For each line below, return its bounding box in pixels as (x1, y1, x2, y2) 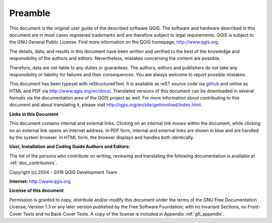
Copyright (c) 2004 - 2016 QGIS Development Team (9, 169, 117, 175)
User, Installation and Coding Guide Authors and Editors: (9, 144, 130, 150)
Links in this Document (9, 111, 58, 117)
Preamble (9, 8, 50, 19)
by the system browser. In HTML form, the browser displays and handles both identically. (9, 135, 194, 141)
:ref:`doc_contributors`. (9, 160, 57, 166)
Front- (247, 204, 260, 210)
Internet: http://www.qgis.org (9, 178, 71, 184)
